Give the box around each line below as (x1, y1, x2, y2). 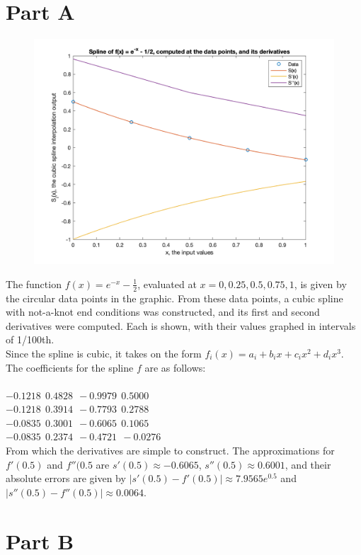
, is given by (294, 276, 347, 291)
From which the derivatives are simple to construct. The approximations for (6, 443, 335, 458)
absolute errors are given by (6, 471, 126, 486)
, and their (285, 457, 331, 471)
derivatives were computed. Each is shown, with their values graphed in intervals (6, 318, 356, 333)
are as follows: (144, 360, 206, 374)
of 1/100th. (6, 332, 55, 347)
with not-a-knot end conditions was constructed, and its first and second (6, 304, 320, 319)
